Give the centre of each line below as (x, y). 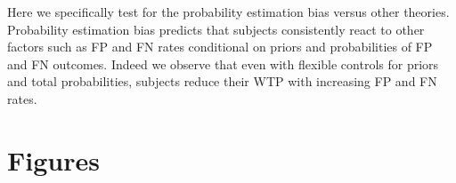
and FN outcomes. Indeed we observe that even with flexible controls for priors (223, 64)
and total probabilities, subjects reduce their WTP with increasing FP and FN (222, 81)
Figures (53, 159)
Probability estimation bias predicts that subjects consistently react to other (216, 29)
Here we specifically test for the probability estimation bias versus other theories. (228, 12)
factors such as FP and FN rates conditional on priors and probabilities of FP (220, 47)
